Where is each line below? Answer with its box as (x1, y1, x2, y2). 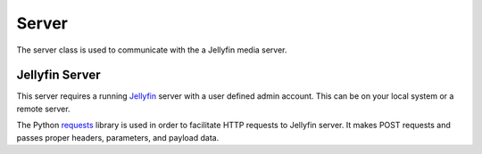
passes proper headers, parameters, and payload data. (16, 132, 220, 142)
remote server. (16, 103, 71, 114)
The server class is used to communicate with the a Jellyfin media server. (16, 45, 287, 55)
